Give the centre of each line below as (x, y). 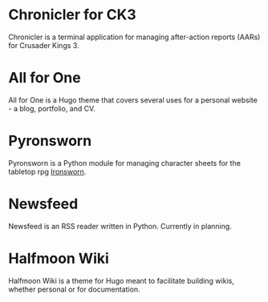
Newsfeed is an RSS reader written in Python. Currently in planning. (120, 226)
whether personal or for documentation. (74, 289)
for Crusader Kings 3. (44, 45)
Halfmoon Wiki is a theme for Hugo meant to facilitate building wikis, (121, 280)
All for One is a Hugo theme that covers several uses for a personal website (133, 100)
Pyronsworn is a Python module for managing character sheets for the (124, 163)
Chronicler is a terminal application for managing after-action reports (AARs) (134, 37)
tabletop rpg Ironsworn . (47, 171)
